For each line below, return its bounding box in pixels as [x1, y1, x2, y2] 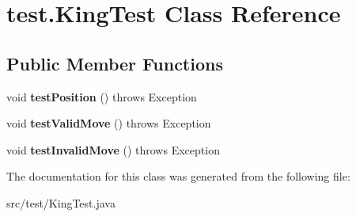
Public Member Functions [6, 51, 223, 75]
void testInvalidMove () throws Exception [6, 141, 220, 158]
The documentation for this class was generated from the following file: [6, 168, 350, 185]
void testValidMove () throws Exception [6, 115, 211, 131]
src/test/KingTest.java [6, 194, 116, 211]
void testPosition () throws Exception [6, 88, 197, 105]
